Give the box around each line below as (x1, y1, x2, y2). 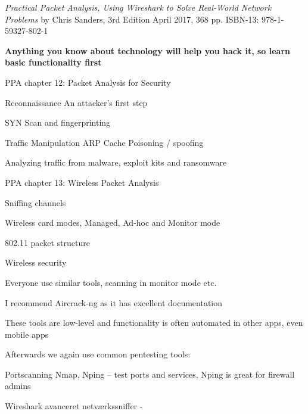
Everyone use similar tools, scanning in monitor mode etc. (5, 276, 217, 288)
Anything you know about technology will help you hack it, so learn (5, 44, 290, 57)
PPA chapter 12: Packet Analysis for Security (5, 76, 171, 88)
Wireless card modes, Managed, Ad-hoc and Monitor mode (5, 216, 220, 229)
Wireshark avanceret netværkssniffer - (5, 400, 143, 412)
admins (5, 379, 31, 392)
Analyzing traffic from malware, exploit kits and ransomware (5, 156, 227, 169)
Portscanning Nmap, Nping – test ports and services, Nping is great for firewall (5, 368, 295, 380)
